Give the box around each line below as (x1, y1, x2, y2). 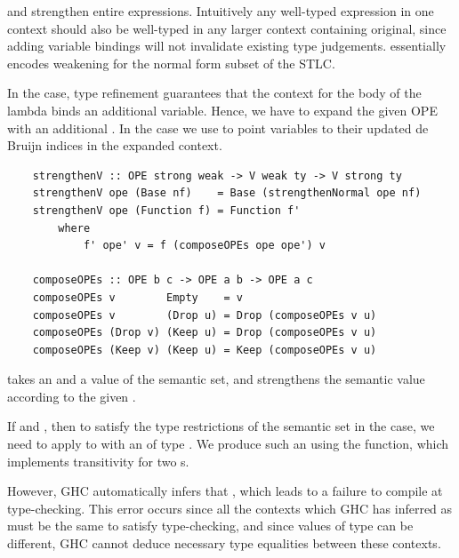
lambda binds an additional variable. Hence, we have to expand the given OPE (7, 100, 438, 119)
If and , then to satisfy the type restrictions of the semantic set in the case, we (7, 417, 435, 435)
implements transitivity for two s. (7, 451, 189, 470)
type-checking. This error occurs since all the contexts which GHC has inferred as (7, 498, 453, 517)
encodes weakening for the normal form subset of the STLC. (7, 53, 335, 72)
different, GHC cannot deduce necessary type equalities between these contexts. (7, 534, 441, 553)
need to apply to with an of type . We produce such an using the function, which (7, 434, 449, 453)
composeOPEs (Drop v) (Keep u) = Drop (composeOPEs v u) (32, 326, 377, 339)
